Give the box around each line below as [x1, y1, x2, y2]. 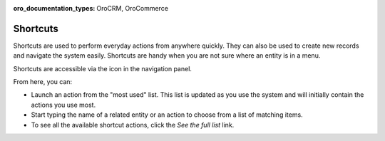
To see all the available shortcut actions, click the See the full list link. [31, 120, 235, 129]
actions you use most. [31, 100, 96, 109]
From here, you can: [13, 78, 73, 86]
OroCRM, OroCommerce [96, 4, 169, 12]
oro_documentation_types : [13, 4, 96, 12]
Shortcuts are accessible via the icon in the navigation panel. [13, 64, 192, 73]
